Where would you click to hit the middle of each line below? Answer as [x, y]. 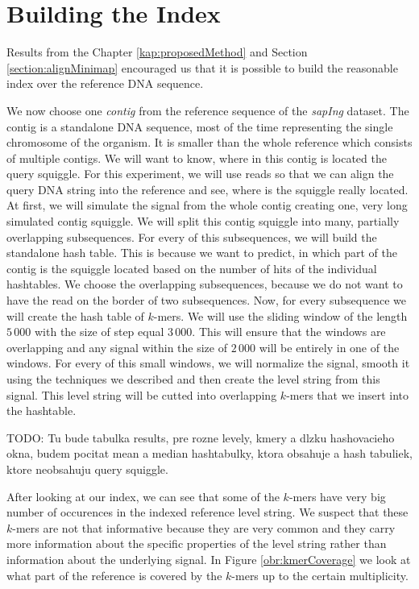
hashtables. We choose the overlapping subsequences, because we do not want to [205, 284]
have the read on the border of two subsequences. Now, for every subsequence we [206, 300]
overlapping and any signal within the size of [117, 347]
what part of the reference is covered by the [114, 575]
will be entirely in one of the [329, 347]
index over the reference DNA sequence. [105, 83]
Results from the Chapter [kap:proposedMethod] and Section [157, 52]
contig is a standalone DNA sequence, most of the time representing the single [200, 126]
